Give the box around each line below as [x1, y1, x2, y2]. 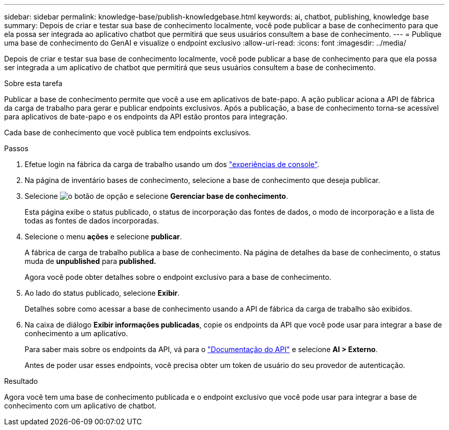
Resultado [4, 377, 38, 385]
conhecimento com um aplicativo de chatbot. [4, 401, 157, 410]
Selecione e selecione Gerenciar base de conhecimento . [25, 192, 288, 200]
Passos [4, 144, 29, 153]
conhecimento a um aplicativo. [25, 329, 128, 338]
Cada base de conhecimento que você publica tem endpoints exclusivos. [4, 128, 251, 137]
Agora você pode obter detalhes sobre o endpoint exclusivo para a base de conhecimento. [25, 273, 332, 281]
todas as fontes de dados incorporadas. [25, 216, 159, 225]
